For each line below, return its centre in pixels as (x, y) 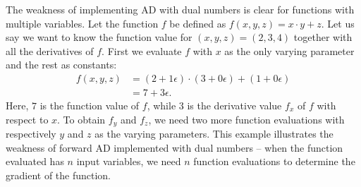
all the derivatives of (50, 50)
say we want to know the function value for (99, 37)
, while (161, 105)
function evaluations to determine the (274, 161)
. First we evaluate (142, 50)
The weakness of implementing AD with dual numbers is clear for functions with (180, 9)
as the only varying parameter (289, 50)
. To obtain (81, 119)
